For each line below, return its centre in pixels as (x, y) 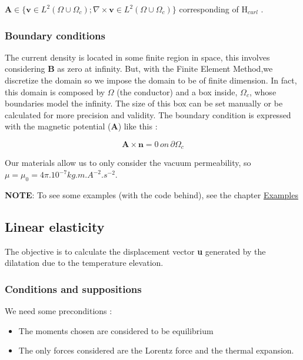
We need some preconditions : (59, 311)
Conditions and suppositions (73, 289)
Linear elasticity (55, 226)
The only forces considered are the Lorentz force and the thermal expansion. (156, 350)
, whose (263, 91)
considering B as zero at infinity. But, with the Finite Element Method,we (139, 69)
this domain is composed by (55, 91)
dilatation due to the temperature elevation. (84, 263)
